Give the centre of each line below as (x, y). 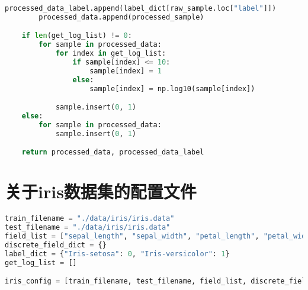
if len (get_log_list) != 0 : (77, 36)
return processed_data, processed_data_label (113, 152)
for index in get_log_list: (111, 54)
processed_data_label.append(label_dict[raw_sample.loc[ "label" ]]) (141, 8)
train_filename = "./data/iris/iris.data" (90, 219)
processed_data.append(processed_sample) (121, 17)
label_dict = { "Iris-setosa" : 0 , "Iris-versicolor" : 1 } (117, 254)
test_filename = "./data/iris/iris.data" (88, 228)
